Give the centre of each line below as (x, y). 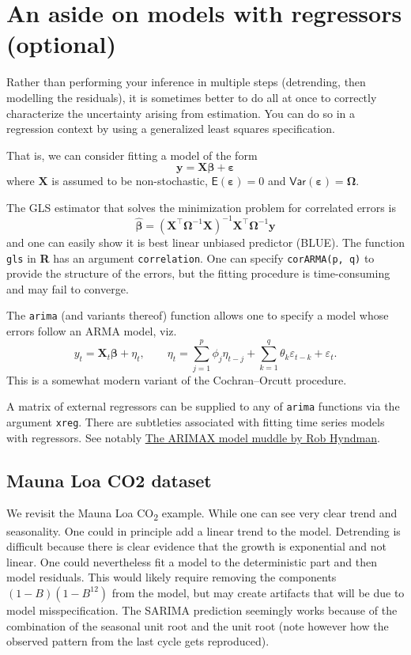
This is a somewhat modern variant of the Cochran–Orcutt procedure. (177, 379)
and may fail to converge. (68, 288)
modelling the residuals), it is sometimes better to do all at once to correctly (192, 97)
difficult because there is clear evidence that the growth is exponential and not (196, 546)
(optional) (62, 44)
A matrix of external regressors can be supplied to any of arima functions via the (203, 406)
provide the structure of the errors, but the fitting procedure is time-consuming (198, 273)
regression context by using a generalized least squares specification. (171, 129)
